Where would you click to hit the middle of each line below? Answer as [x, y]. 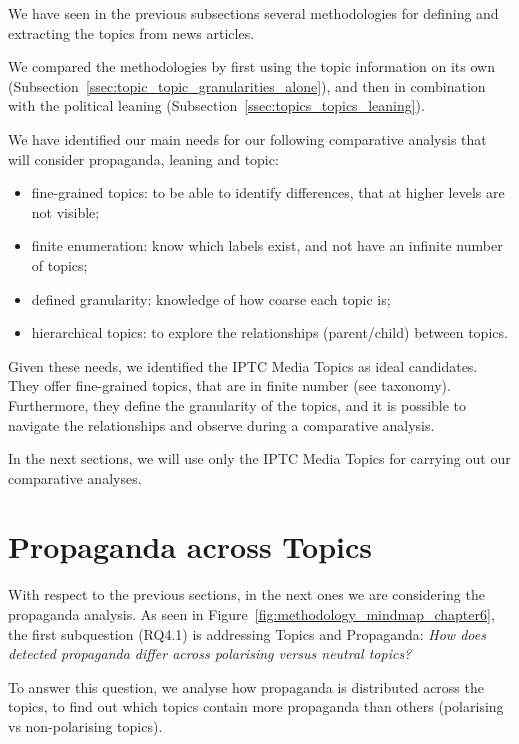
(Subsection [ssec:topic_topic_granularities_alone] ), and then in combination [247, 85]
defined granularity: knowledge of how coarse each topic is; [211, 298]
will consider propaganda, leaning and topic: [143, 158]
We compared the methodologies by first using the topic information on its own [251, 66]
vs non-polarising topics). [85, 725]
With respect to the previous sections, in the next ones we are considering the [246, 594]
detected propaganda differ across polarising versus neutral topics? [210, 653]
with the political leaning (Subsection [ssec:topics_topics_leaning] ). [216, 105]
